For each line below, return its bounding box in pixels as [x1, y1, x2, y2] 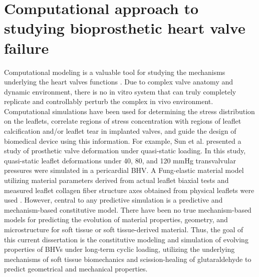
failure [4, 37, 49, 58]
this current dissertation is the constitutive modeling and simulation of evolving [4, 234, 248, 244]
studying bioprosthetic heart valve [4, 18, 245, 38]
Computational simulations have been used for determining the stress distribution [4, 106, 255, 116]
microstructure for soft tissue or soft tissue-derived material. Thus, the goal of [4, 224, 243, 234]
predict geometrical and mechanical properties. [4, 263, 148, 274]
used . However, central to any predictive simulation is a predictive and [4, 195, 223, 205]
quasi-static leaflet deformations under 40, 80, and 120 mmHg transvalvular [4, 155, 236, 165]
